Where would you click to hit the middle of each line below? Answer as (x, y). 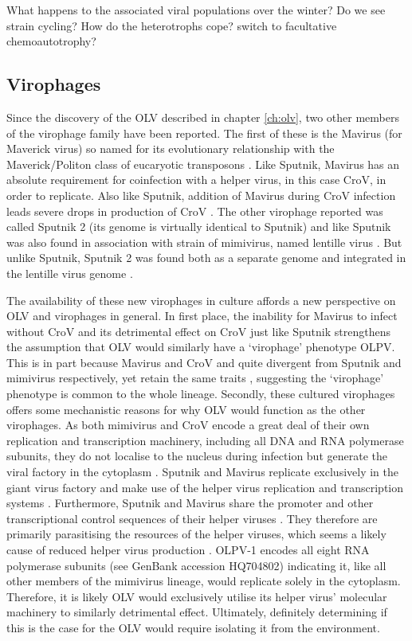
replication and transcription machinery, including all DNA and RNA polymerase (205, 440)
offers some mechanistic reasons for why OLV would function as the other (186, 409)
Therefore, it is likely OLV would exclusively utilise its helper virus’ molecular (197, 596)
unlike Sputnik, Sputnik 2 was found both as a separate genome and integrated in (206, 258)
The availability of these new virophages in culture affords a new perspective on (201, 300)
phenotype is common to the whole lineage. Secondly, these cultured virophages (201, 394)
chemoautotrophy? (51, 41)
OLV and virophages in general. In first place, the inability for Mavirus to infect (202, 316)
